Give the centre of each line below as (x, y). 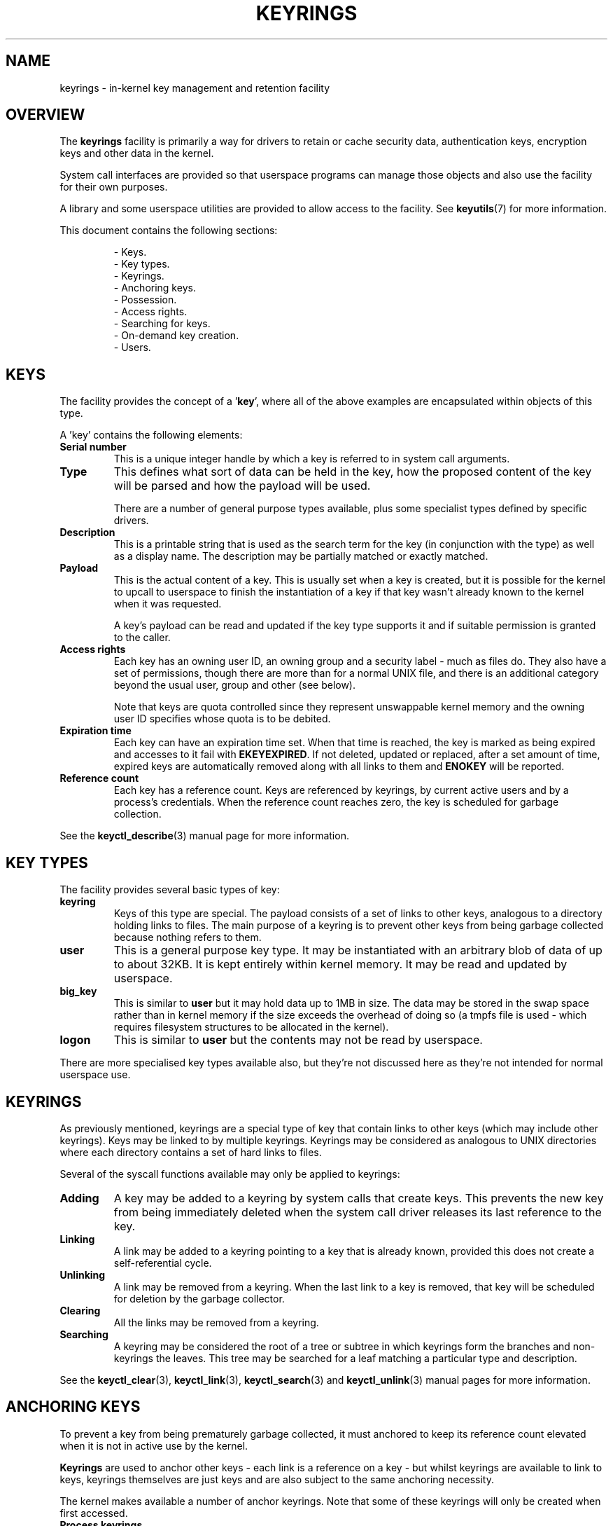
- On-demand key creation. (176, 336)
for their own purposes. (114, 187)
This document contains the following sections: (169, 231)
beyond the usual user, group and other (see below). (235, 685)
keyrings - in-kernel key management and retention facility (195, 88)
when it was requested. (168, 604)
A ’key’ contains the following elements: (151, 435)
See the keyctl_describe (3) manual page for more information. (204, 836)
